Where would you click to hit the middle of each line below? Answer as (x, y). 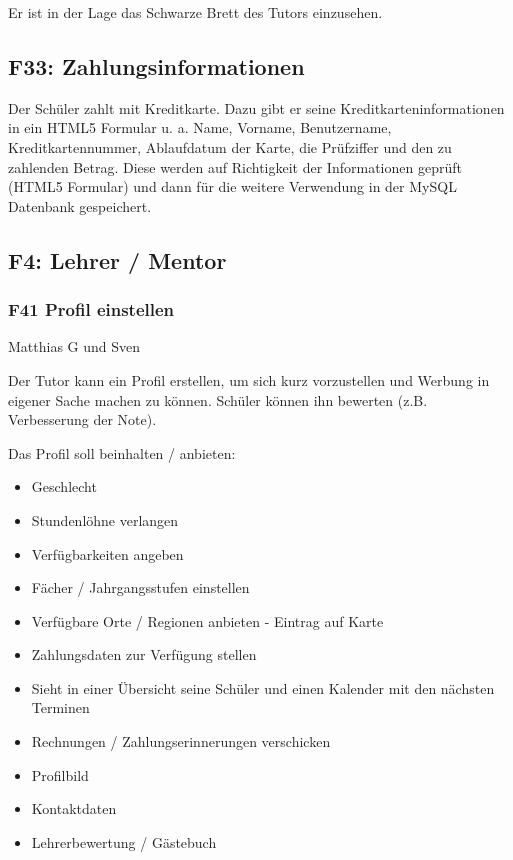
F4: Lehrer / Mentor (117, 259)
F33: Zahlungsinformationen (156, 65)
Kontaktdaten (74, 808)
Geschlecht (64, 486)
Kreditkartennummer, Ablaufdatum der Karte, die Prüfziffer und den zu (230, 146)
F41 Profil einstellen (91, 309)
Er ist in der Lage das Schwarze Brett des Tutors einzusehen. (195, 12)
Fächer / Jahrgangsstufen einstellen (140, 587)
